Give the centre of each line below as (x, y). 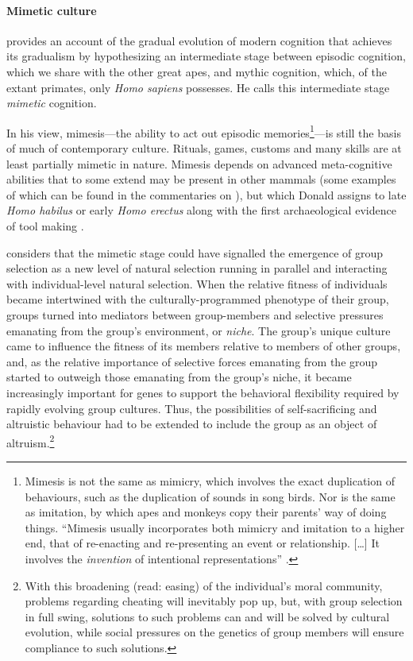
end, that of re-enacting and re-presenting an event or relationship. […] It (202, 543)
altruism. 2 (31, 441)
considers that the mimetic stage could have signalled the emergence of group (195, 252)
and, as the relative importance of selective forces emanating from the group (192, 361)
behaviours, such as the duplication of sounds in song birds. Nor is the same (210, 496)
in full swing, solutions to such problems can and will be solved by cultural (207, 616)
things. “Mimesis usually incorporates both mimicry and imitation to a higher (215, 527)
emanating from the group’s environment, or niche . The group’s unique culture (199, 330)
